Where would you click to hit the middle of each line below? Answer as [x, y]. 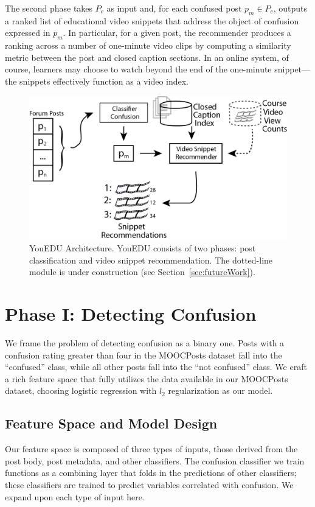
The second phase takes [49, 8]
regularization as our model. [220, 390]
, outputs [290, 8]
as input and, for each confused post [174, 8]
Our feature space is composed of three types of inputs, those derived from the [151, 449]
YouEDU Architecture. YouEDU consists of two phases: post [143, 248]
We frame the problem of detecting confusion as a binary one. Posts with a [145, 343]
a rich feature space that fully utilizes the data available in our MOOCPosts [147, 378]
